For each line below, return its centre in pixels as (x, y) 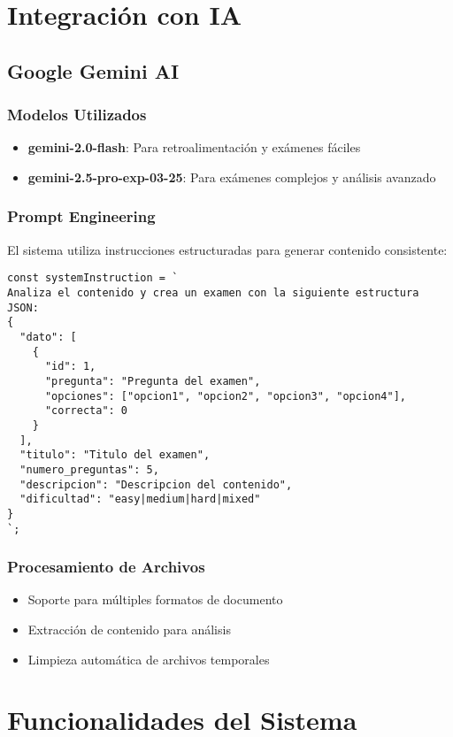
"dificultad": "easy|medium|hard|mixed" (140, 499)
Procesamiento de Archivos (106, 567)
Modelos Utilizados (77, 115)
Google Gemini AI (93, 70)
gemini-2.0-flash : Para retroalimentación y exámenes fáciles (194, 147)
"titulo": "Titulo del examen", (115, 455)
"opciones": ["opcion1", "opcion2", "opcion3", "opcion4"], (226, 396)
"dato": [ (48, 337)
